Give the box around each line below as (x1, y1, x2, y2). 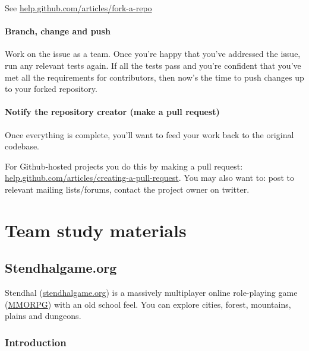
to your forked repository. (5, 82, 97, 95)
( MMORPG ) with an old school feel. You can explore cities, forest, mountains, (5, 298, 291, 310)
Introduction (5, 334, 67, 349)
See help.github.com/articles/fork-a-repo (5, 2, 152, 14)
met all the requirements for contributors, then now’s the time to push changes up (5, 71, 304, 83)
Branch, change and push (5, 25, 111, 37)
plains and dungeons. (5, 309, 81, 322)
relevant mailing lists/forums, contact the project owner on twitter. (5, 183, 250, 195)
